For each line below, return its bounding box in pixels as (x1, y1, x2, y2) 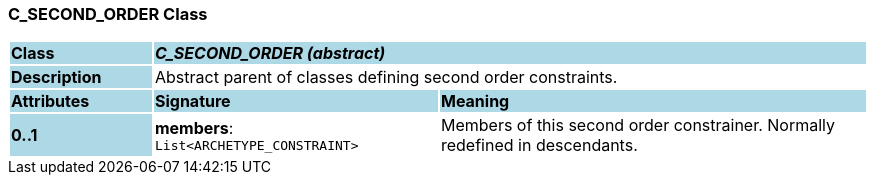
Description (11, 67, 102, 88)
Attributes (11, 91, 90, 112)
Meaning (440, 91, 510, 112)
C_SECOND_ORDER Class (8, 4, 208, 24)
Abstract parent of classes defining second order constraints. (154, 67, 618, 88)
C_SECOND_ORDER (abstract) (154, 43, 386, 64)
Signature (154, 91, 231, 112)
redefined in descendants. (440, 135, 638, 156)
